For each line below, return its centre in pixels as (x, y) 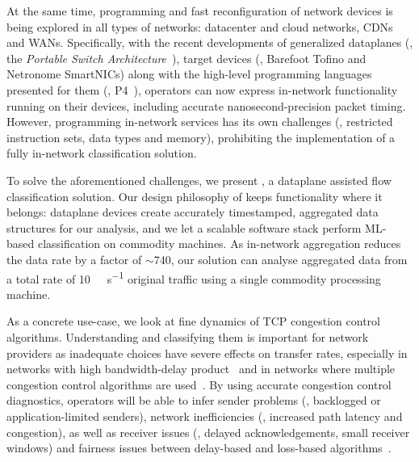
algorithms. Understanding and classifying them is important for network (188, 336)
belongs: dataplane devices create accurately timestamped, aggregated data (193, 212)
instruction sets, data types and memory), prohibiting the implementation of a (201, 137)
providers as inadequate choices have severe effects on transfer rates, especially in (207, 353)
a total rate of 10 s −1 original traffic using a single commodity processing (194, 277)
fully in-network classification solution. (102, 153)
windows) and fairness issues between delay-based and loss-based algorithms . (199, 448)
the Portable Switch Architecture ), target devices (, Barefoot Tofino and (186, 58)
